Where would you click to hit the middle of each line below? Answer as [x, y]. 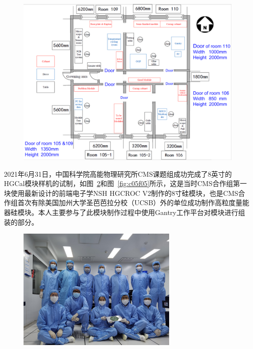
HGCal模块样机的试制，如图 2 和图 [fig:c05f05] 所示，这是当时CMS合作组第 [122, 183]
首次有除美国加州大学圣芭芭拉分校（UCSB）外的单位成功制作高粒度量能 [133, 202]
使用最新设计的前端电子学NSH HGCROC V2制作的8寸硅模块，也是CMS [124, 193]
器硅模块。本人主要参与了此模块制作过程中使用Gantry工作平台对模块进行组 [125, 212]
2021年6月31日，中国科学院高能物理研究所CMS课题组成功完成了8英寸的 [118, 174]
